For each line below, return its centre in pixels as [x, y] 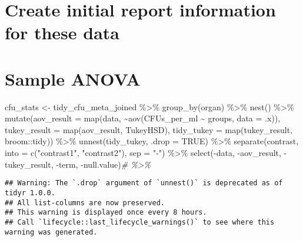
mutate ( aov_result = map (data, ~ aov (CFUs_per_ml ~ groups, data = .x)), [143, 118]
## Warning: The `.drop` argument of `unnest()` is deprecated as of [144, 183]
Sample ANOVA [73, 78]
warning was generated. [51, 232]
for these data [62, 33]
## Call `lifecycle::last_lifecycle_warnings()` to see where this [140, 222]
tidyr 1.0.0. [30, 193]
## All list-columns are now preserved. [85, 203]
